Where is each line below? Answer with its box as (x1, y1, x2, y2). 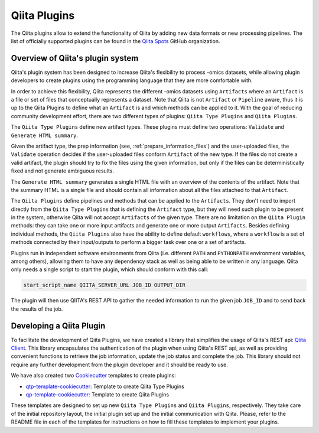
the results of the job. (11, 305, 63, 312)
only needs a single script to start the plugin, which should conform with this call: (11, 266, 209, 273)
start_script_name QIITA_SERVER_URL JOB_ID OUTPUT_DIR (23, 282, 185, 289)
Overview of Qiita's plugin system (11, 53, 139, 63)
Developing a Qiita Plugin (11, 321, 106, 331)
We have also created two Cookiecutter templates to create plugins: (11, 372, 177, 379)
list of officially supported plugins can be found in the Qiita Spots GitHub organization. (11, 37, 221, 44)
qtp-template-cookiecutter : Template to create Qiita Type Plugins (25, 383, 184, 390)
